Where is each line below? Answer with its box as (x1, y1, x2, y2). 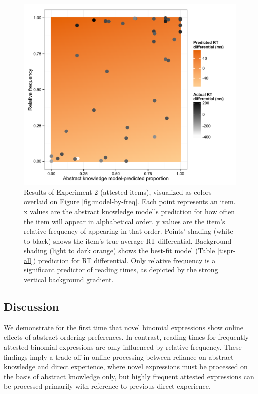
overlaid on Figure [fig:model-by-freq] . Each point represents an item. (24, 196, 236, 207)
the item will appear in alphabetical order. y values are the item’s (24, 216, 225, 226)
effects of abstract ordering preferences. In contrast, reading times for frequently (4, 332, 249, 342)
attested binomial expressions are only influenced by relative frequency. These (4, 342, 242, 352)
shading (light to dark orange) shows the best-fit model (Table (24, 245, 215, 256)
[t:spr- (217, 245, 236, 256)
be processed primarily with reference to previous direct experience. (4, 381, 211, 391)
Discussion (4, 299, 59, 314)
